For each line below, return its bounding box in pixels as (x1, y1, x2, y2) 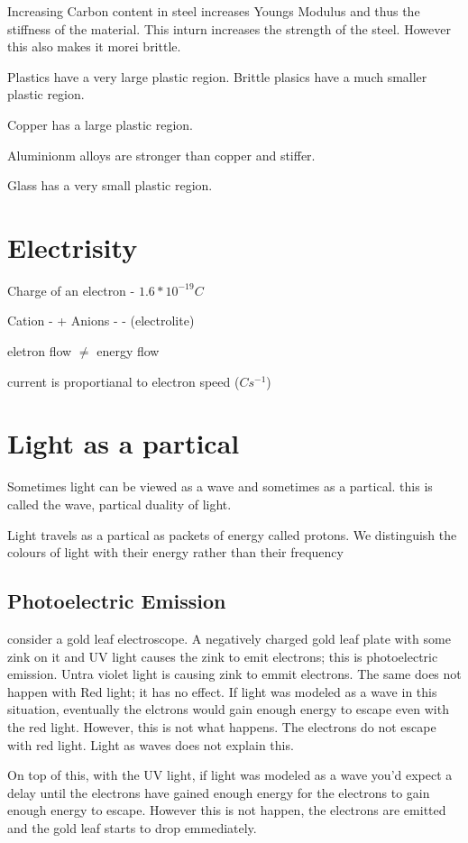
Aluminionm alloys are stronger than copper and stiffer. (7, 145, 316, 164)
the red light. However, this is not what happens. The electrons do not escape (7, 717, 436, 736)
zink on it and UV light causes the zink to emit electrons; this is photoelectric (7, 646, 438, 665)
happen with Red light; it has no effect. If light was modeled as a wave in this (7, 682, 437, 701)
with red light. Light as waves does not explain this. (7, 735, 294, 754)
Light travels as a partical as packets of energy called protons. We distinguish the (7, 525, 457, 544)
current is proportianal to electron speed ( (7, 371, 240, 390)
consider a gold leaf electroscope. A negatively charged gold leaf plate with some (7, 628, 451, 647)
